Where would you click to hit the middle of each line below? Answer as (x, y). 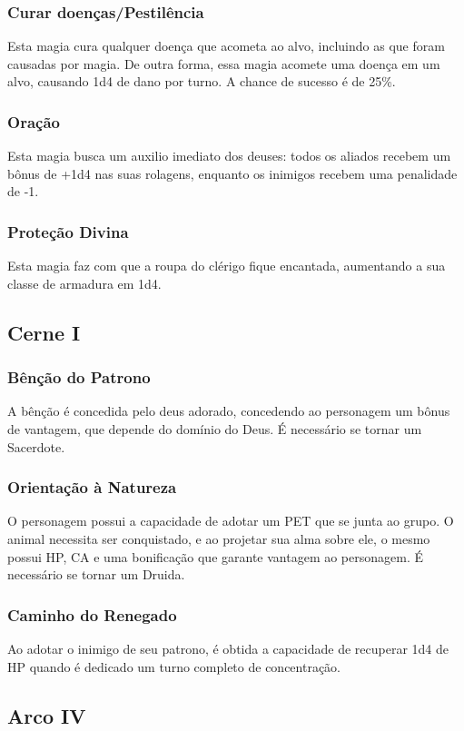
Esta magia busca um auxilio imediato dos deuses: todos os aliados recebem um (229, 156)
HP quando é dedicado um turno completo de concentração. (174, 666)
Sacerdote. (36, 446)
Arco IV (47, 715)
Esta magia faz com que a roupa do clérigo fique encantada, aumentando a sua (227, 266)
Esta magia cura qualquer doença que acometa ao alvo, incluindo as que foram (226, 46)
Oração (34, 121)
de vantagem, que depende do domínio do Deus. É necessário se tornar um (215, 429)
